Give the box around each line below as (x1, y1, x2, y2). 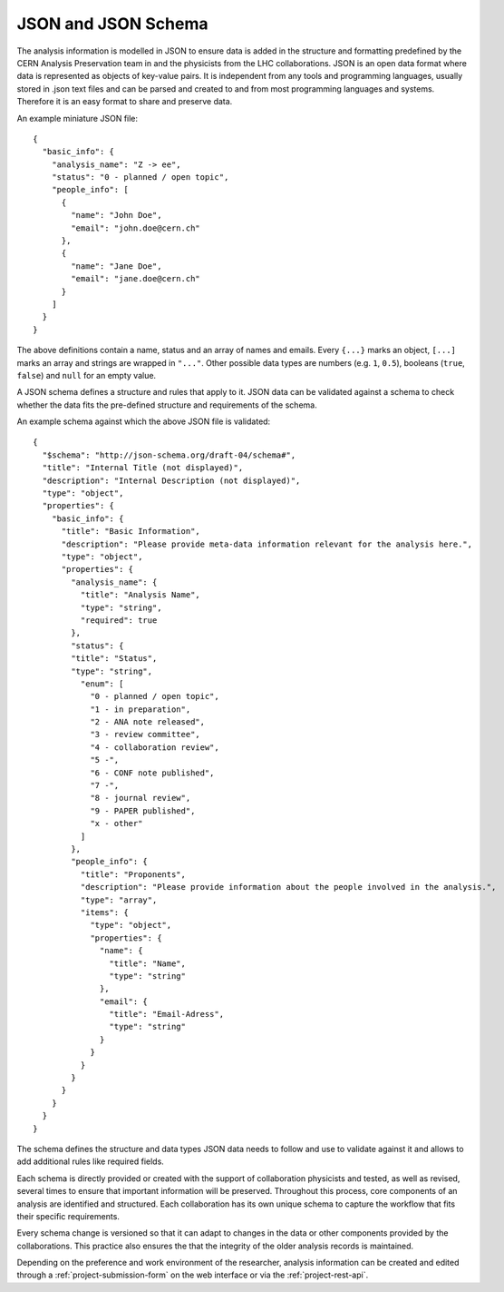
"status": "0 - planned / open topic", (51, 173, 229, 182)
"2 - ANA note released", (90, 717, 206, 727)
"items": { (80, 907, 129, 917)
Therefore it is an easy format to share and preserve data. (16, 96, 233, 107)
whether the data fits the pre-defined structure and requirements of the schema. (16, 399, 317, 410)
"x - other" (90, 818, 143, 829)
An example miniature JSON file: (16, 113, 139, 123)
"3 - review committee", (90, 729, 201, 740)
